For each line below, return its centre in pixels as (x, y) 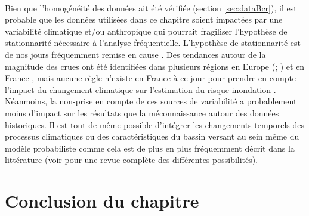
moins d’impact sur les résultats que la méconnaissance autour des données (142, 112)
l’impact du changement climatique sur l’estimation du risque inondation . (140, 89)
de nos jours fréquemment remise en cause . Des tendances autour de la (135, 54)
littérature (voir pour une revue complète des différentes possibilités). (132, 160)
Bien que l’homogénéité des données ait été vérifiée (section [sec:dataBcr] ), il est (151, 7)
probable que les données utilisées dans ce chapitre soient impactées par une (144, 19)
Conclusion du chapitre (102, 201)
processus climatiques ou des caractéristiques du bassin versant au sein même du (152, 136)
